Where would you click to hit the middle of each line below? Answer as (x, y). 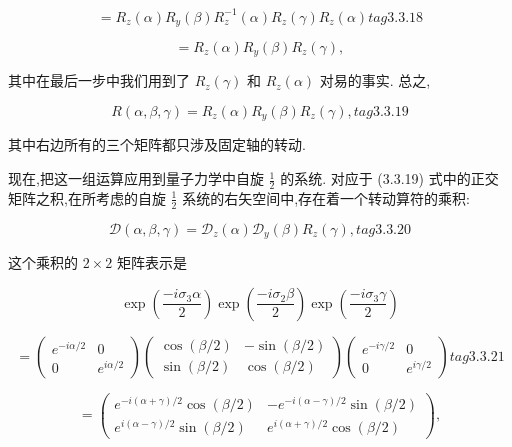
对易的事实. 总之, (375, 80)
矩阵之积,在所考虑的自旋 (87, 197)
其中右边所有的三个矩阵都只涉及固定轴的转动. (157, 144)
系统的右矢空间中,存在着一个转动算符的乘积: (326, 197)
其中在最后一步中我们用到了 (99, 80)
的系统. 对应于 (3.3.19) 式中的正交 (389, 178)
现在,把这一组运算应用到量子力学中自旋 (136, 178)
